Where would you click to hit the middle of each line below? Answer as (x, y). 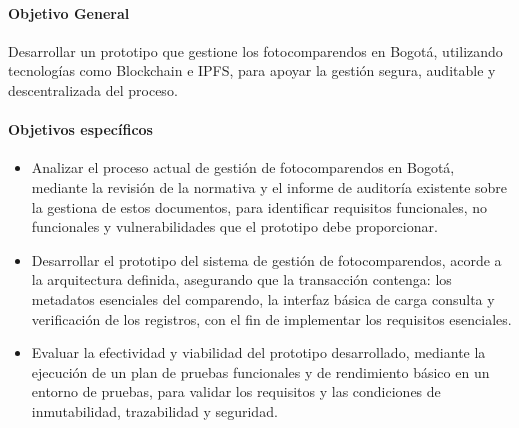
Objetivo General (69, 12)
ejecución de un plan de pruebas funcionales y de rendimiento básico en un (260, 371)
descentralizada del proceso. (93, 89)
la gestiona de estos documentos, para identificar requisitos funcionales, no (259, 206)
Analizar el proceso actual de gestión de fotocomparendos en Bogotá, (243, 167)
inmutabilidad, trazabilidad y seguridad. (154, 410)
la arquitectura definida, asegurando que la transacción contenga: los (241, 279)
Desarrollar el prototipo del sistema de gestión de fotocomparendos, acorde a (266, 259)
